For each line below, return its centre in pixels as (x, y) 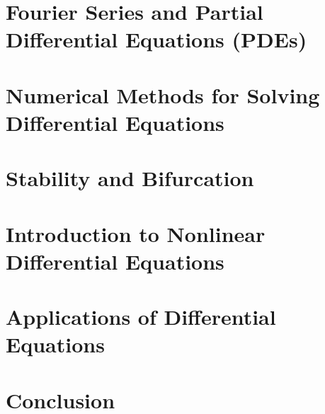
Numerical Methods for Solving (163, 94)
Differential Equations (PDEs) (156, 39)
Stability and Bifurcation (130, 178)
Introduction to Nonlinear (136, 233)
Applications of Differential (141, 317)
